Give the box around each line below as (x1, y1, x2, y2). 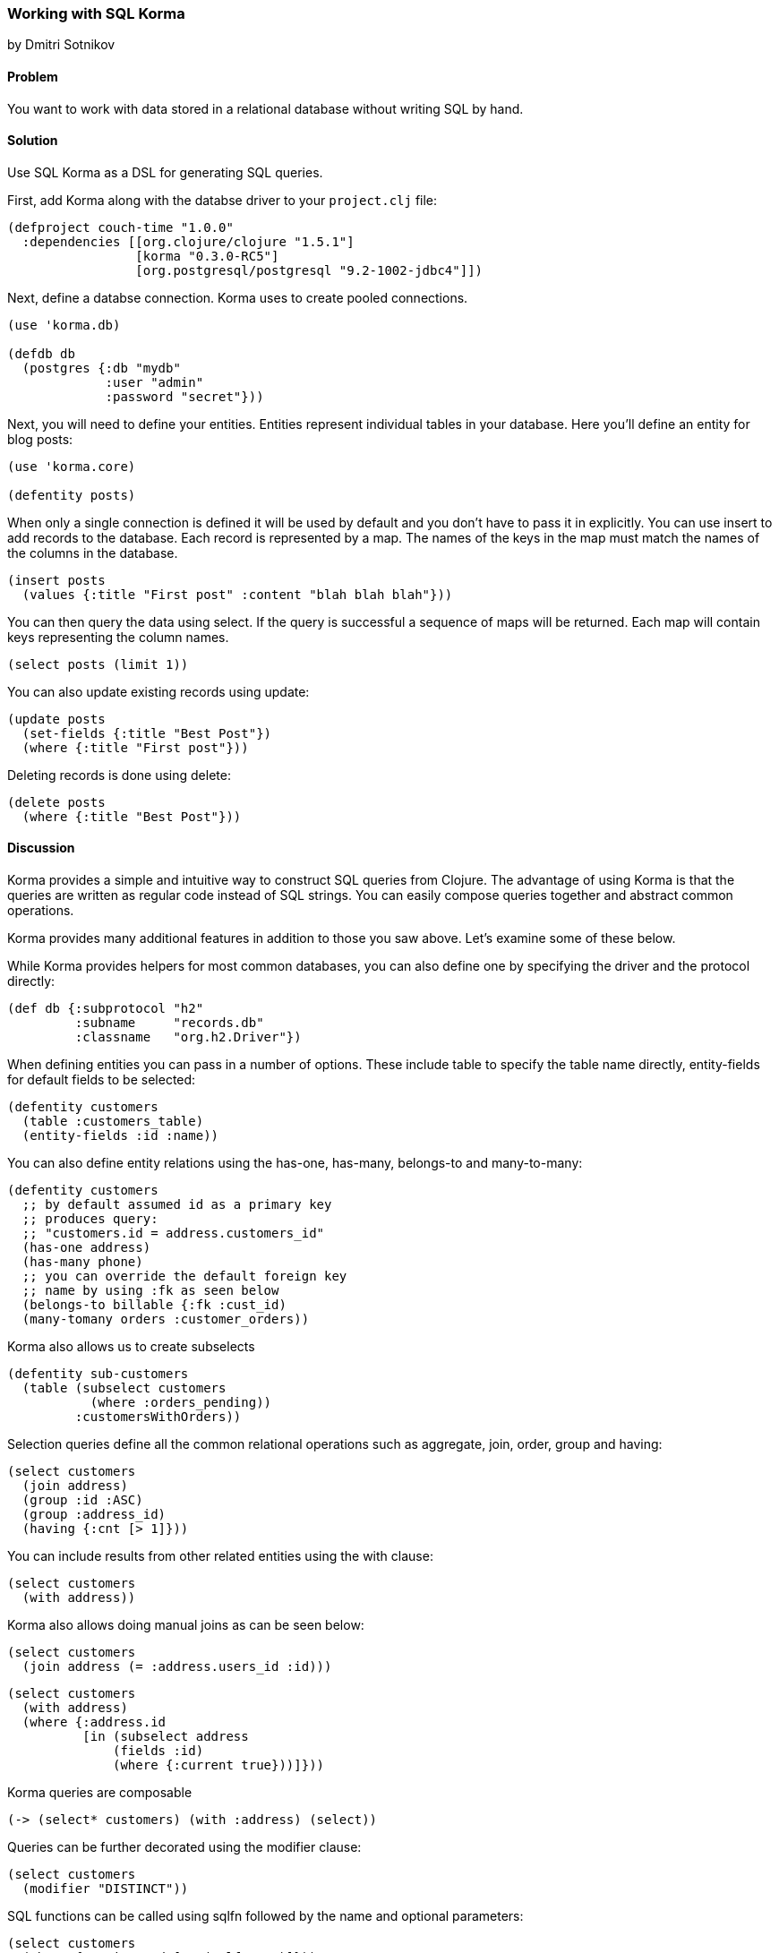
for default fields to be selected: (7, 1072, 196, 1088)
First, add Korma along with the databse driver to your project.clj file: (7, 192, 438, 208)
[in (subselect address (82, 1729, 249, 1744)
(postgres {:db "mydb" (21, 360, 181, 375)
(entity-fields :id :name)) (21, 1128, 219, 1144)
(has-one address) (21, 1240, 151, 1255)
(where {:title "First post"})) (21, 740, 249, 755)
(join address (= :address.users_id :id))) (21, 1659, 332, 1675)
